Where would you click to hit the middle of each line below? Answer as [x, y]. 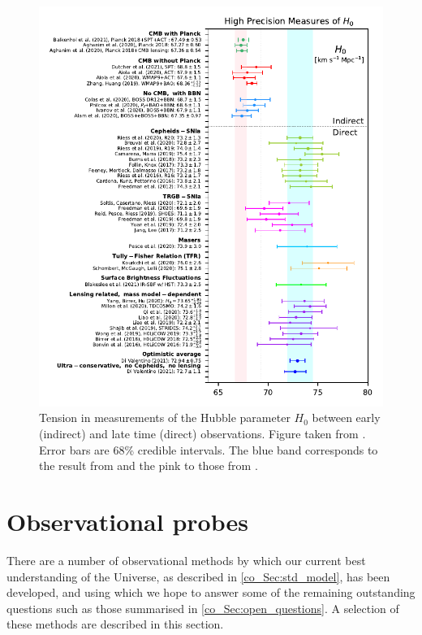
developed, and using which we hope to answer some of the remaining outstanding [211, 592]
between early [346, 418]
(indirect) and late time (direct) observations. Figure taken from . [202, 434]
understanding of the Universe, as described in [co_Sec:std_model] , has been [198, 576]
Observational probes [127, 521]
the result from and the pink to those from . [149, 465]
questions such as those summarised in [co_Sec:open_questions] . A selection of [203, 608]
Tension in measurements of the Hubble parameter [165, 418]
